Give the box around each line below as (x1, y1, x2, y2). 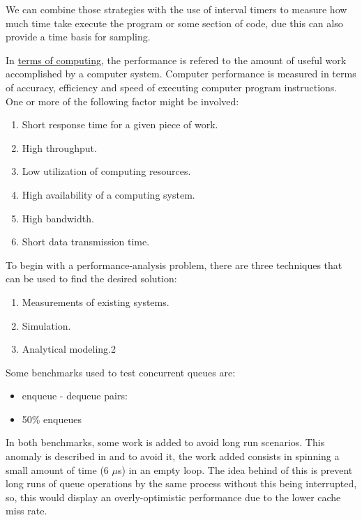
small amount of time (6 (6, 462, 109, 477)
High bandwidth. (22, 211, 94, 225)
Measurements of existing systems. (22, 294, 169, 309)
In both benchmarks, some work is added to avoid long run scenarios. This (6, 435, 325, 450)
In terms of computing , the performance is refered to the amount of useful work (6, 52, 347, 67)
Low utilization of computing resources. (22, 164, 191, 178)
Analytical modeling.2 (22, 342, 116, 356)
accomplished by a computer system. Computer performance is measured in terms (6, 66, 356, 81)
